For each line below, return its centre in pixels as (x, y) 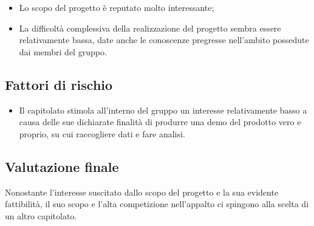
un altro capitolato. (41, 215)
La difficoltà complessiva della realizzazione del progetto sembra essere (150, 28)
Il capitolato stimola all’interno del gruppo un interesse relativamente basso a (163, 110)
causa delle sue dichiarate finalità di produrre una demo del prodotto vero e (160, 122)
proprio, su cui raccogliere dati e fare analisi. (102, 133)
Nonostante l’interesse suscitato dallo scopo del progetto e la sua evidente (142, 192)
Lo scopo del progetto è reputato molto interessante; (117, 7)
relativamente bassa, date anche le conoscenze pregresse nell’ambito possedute (164, 40)
